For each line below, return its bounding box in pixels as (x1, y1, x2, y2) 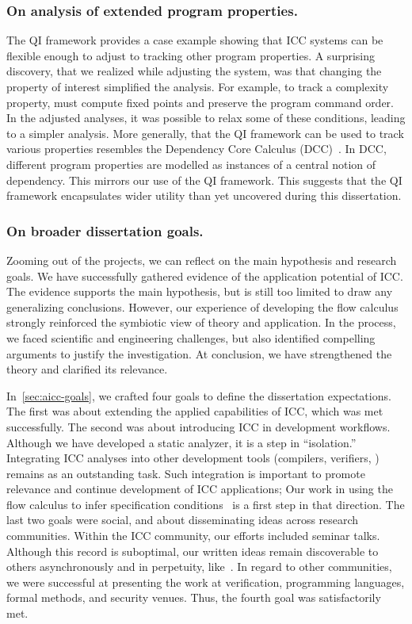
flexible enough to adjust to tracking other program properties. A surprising (6, 47, 376, 63)
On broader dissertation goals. (6, 220, 204, 240)
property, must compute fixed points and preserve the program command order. (6, 94, 395, 110)
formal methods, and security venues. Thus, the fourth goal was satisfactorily (6, 589, 381, 606)
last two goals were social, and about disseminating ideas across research (6, 511, 359, 528)
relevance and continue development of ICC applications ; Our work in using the (6, 480, 393, 497)
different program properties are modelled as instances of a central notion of (6, 155, 376, 172)
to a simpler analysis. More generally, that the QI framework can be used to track (6, 124, 404, 141)
